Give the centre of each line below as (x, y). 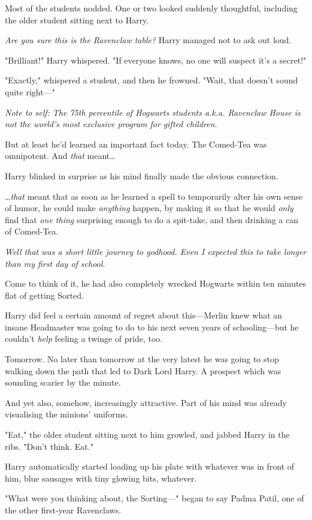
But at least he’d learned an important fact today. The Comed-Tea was (136, 144)
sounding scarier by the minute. (63, 382)
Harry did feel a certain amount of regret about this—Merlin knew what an (144, 315)
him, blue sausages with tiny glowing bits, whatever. (101, 478)
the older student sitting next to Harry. (77, 19)
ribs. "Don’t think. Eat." (49, 446)
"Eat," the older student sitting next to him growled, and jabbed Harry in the (147, 435)
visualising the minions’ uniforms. (66, 414)
